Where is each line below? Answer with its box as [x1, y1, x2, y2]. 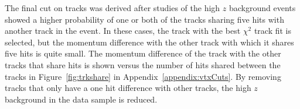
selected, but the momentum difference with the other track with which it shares [5, 36, 294, 48]
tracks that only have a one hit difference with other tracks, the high [5, 82, 251, 94]
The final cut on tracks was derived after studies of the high [5, 2, 220, 13]
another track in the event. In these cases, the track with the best [5, 24, 241, 37]
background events [229, 2, 296, 13]
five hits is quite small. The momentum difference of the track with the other [5, 47, 281, 59]
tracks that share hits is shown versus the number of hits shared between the [5, 58, 281, 71]
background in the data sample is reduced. [5, 93, 158, 105]
